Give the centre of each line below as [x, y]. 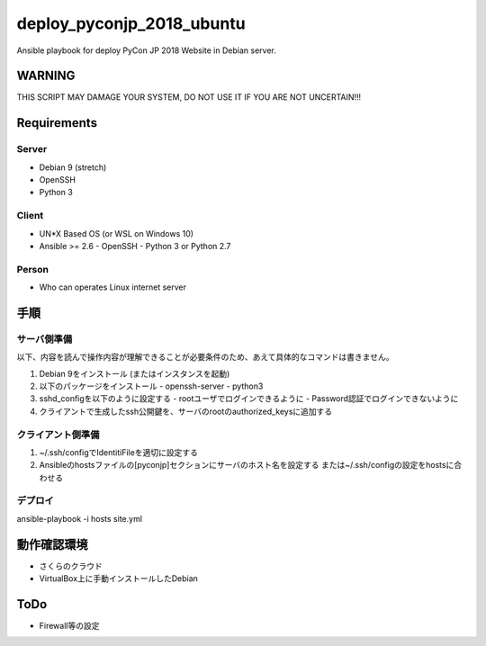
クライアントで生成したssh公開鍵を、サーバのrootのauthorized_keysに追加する [186, 411]
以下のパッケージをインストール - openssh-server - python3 [151, 386]
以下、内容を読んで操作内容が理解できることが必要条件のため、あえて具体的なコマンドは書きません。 [205, 357]
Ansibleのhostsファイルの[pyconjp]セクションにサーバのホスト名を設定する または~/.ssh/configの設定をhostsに [247, 465]
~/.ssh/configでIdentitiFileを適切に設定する [118, 452]
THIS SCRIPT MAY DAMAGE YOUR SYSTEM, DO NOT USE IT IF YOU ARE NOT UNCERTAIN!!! [189, 97]
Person [33, 269]
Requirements [57, 123]
